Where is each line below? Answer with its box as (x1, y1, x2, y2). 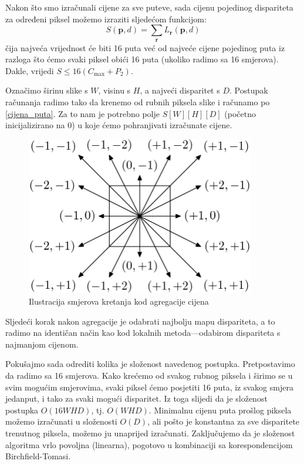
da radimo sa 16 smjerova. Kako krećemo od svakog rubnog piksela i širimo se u (5, 369, 293, 382)
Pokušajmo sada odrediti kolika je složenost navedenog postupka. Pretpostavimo (5, 358, 295, 370)
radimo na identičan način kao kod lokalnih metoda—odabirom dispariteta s (5, 326, 281, 339)
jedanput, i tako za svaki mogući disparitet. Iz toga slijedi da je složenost (5, 392, 268, 405)
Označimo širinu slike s (5, 84, 88, 96)
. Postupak (229, 84, 268, 96)
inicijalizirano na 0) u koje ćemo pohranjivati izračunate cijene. (5, 119, 232, 131)
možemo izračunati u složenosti (5, 415, 117, 428)
